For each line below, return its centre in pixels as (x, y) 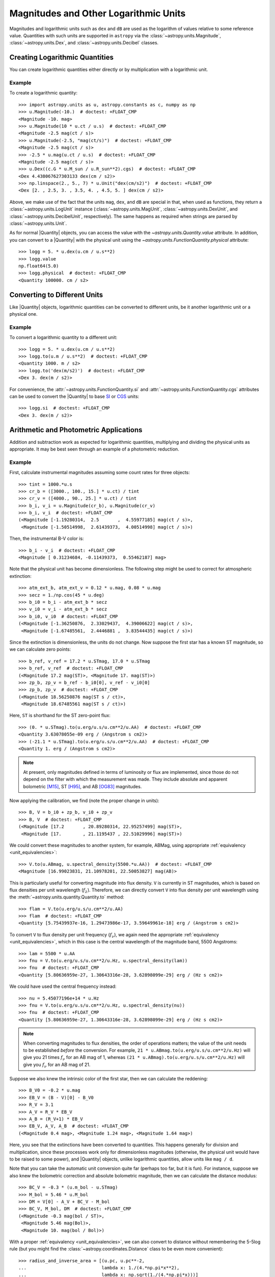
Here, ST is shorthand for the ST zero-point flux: (60, 716)
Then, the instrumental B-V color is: (47, 538)
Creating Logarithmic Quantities (62, 57)
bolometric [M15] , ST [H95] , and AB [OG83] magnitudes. (82, 786)
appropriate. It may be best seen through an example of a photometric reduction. (94, 449)
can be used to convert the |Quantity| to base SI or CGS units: (74, 396)
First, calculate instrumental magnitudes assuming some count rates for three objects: (100, 472)
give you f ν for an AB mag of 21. (57, 1065)
